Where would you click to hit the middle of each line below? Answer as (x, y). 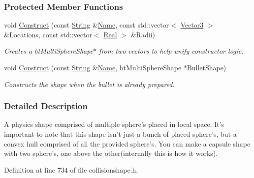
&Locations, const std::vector (48, 34)
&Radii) (143, 34)
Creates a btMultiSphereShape (49, 51)
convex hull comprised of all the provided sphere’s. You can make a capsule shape (127, 143)
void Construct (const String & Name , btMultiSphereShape (93, 67)
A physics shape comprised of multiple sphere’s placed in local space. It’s (114, 124)
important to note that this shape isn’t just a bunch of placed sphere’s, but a (120, 134)
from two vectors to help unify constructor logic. (171, 51)
